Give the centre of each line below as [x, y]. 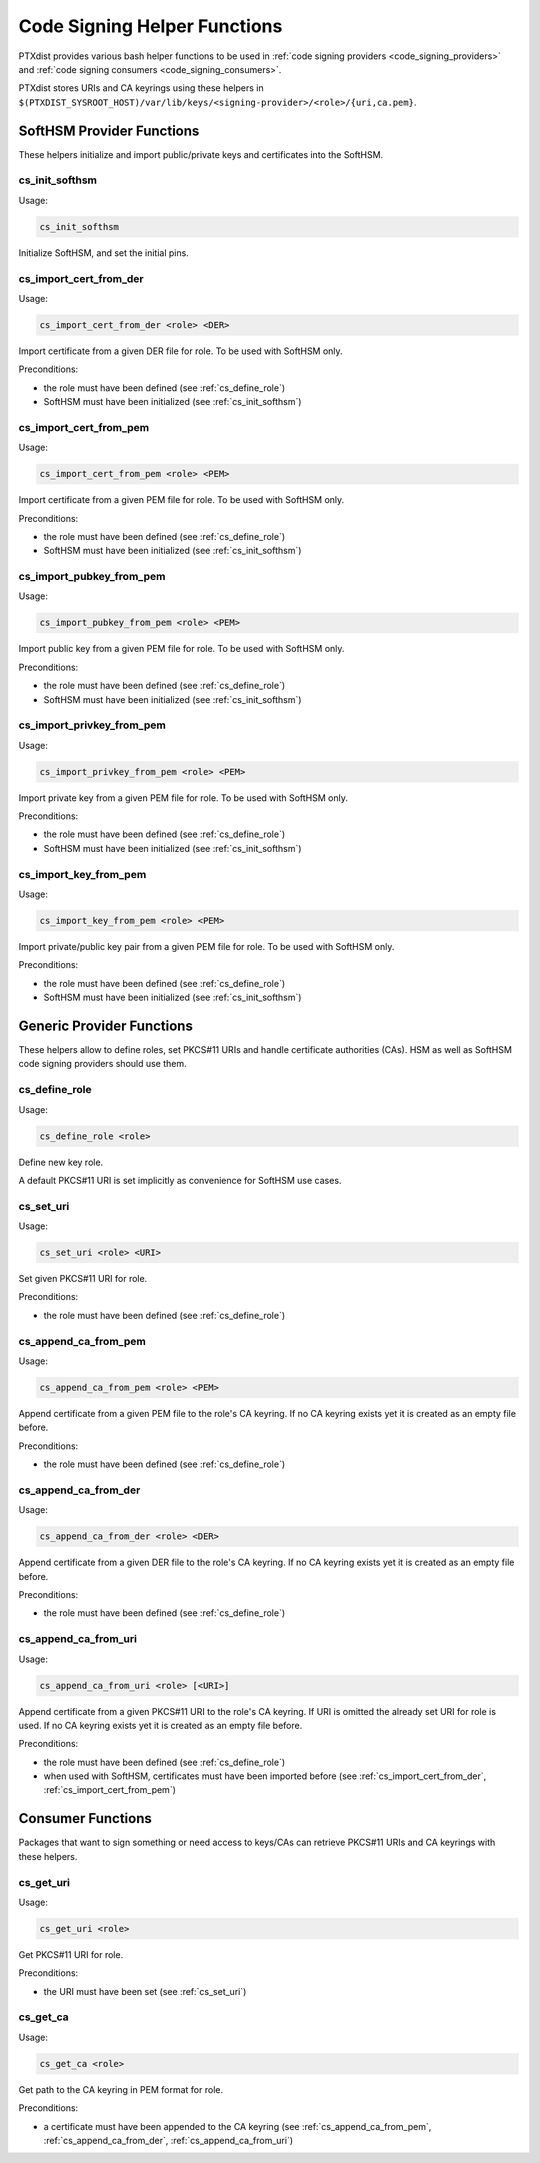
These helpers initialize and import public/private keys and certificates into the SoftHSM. [201, 154]
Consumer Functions [85, 1818]
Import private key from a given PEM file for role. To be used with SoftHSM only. [183, 797]
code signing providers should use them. [102, 1064]
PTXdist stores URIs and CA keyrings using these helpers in [141, 88]
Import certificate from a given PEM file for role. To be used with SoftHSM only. [181, 500]
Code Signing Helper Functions [150, 26]
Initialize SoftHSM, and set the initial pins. [103, 252]
